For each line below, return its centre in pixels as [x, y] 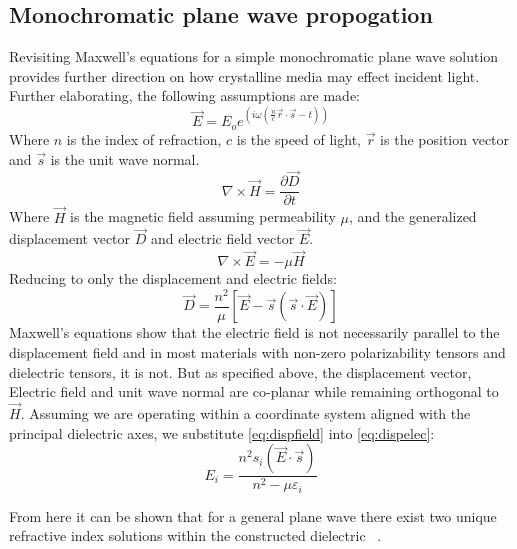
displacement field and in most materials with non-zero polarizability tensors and [257, 351]
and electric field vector [222, 238]
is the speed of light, [298, 138]
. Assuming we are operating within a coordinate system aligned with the [245, 412]
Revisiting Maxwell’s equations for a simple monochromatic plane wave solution [254, 56]
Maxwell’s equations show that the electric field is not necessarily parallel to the [254, 332]
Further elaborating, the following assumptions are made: [185, 95]
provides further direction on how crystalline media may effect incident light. [244, 75]
